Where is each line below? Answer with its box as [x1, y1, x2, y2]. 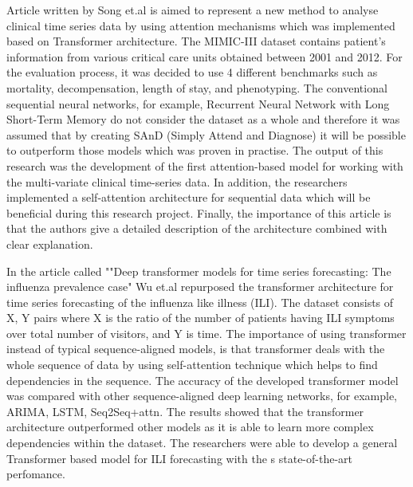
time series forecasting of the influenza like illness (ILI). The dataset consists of [6, 293, 394, 310]
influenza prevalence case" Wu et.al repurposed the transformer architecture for [6, 278, 394, 295]
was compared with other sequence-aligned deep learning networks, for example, [6, 387, 398, 404]
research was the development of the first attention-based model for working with [6, 157, 403, 174]
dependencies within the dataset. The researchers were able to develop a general [6, 434, 398, 451]
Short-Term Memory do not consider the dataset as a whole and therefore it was [6, 111, 400, 128]
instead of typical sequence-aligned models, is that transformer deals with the [6, 340, 385, 357]
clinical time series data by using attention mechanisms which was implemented [6, 17, 395, 33]
